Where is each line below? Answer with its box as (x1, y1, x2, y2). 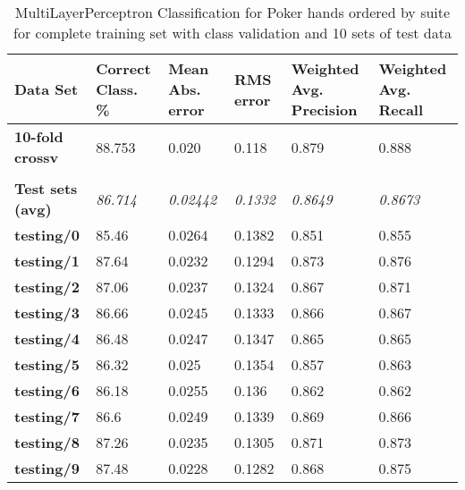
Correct (96, 58, 151, 79)
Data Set (14, 79, 79, 99)
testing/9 (14, 458, 80, 478)
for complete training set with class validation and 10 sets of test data (13, 22, 452, 43)
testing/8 (14, 432, 80, 452)
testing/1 (14, 250, 80, 271)
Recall (378, 99, 424, 120)
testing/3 (14, 302, 80, 323)
